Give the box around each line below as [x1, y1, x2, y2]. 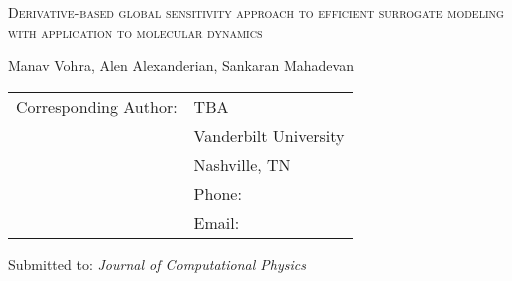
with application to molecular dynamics [8, 21, 263, 42]
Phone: [193, 181, 242, 205]
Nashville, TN [193, 152, 291, 176]
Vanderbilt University [193, 123, 345, 147]
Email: [193, 210, 240, 234]
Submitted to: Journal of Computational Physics [8, 253, 306, 274]
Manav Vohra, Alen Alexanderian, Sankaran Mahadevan [8, 55, 354, 76]
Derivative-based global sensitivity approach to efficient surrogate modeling [8, 2, 504, 22]
